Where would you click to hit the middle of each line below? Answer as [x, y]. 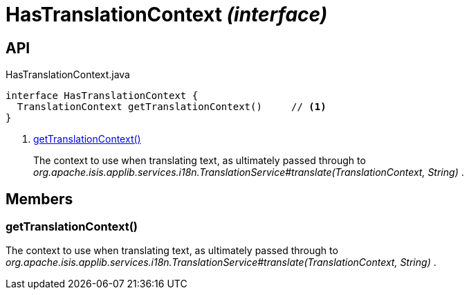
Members [39, 199]
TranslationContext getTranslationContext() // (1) [172, 107]
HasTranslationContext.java [68, 75]
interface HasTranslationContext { [102, 96]
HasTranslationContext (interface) [167, 15]
